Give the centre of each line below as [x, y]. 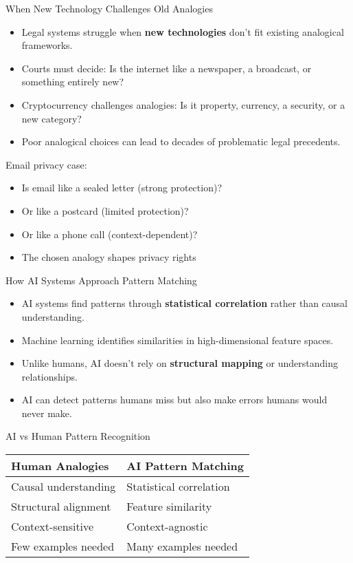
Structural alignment [61, 507]
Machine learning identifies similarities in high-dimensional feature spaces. [178, 340]
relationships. [49, 376]
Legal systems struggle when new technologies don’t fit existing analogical [183, 31]
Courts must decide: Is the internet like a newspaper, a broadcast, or [167, 68]
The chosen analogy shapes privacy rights [109, 257]
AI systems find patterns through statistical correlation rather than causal [185, 303]
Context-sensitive [53, 527]
